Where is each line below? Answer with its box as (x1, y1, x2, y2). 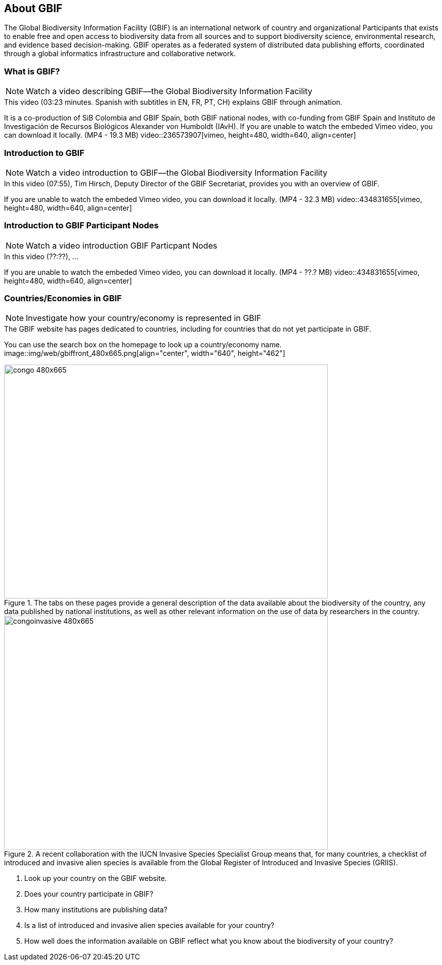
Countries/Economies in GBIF (4, 293, 122, 304)
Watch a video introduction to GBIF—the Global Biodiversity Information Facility (26, 167, 328, 178)
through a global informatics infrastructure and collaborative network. (4, 49, 236, 58)
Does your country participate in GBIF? (24, 890, 154, 899)
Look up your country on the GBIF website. (24, 874, 167, 883)
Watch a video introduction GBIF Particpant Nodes (26, 240, 217, 251)
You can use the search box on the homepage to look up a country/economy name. (4, 340, 282, 349)
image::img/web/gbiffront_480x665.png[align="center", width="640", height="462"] (4, 349, 285, 358)
